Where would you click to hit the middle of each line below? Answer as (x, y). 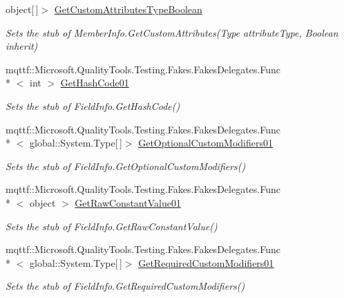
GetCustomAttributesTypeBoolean (128, 9)
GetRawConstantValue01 (128, 202)
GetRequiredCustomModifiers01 (206, 262)
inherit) (22, 46)
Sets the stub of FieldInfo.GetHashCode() (93, 105)
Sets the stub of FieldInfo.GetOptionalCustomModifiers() (126, 166)
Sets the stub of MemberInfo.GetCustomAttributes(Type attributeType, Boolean (172, 32)
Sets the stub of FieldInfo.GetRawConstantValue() (112, 226)
